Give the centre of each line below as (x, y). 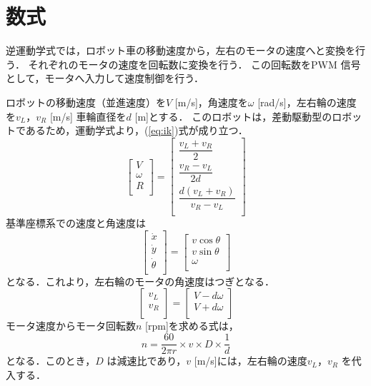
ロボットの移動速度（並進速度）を (86, 102)
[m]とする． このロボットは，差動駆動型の (233, 116)
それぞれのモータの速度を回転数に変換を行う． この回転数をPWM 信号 (194, 64)
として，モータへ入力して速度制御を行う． (105, 78)
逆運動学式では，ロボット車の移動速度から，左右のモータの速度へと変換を (180, 50)
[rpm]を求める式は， (192, 326)
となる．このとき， (51, 361)
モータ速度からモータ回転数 (71, 326)
